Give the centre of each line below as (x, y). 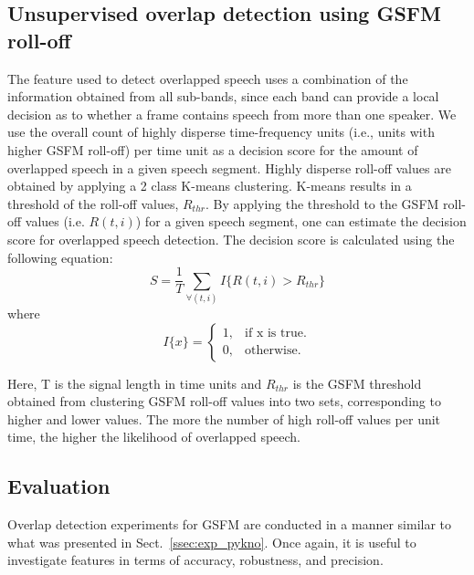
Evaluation (59, 486)
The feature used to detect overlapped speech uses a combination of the (208, 78)
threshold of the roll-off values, (93, 203)
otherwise (271, 351)
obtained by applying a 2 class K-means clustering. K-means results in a (210, 186)
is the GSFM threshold (357, 383)
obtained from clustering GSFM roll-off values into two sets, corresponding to (224, 401)
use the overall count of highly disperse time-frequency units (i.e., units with (221, 132)
